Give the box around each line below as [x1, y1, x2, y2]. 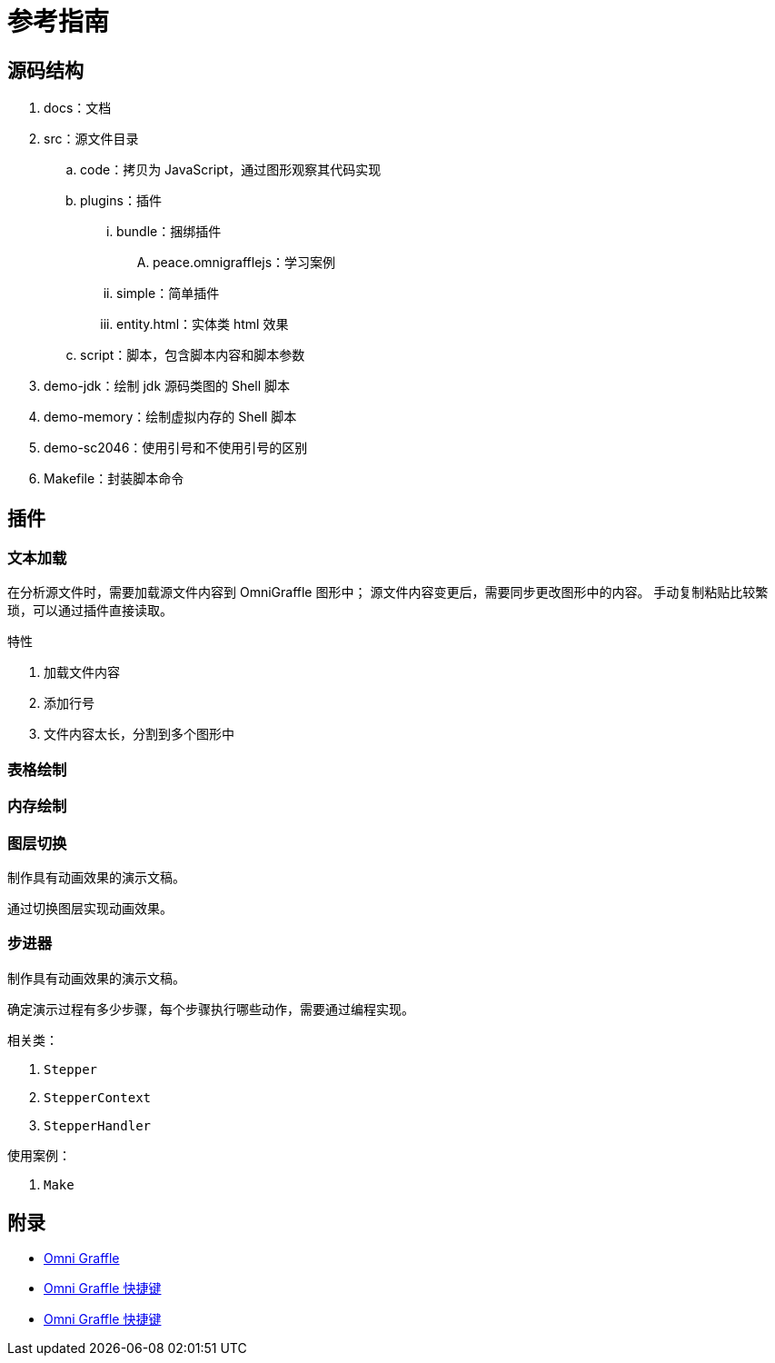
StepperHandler [44, 1118, 152, 1133]
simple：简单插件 [116, 285, 220, 302]
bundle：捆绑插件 [116, 224, 222, 240]
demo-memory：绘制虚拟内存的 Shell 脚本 [44, 409, 297, 425]
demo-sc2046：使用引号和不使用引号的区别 [44, 440, 308, 456]
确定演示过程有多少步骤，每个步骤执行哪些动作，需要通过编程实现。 [7, 1000, 414, 1017]
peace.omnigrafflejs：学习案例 [153, 254, 336, 271]
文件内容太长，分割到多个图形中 [44, 726, 234, 742]
